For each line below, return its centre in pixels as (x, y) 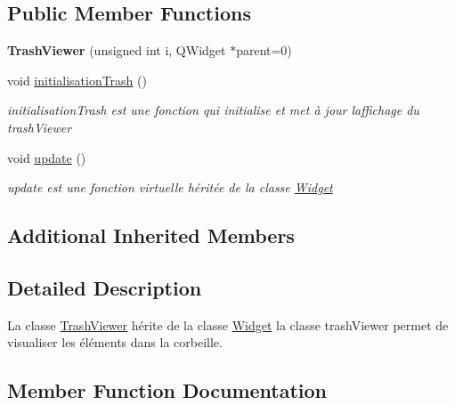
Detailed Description (105, 287)
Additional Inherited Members (151, 235)
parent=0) (264, 50)
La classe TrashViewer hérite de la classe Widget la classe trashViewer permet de (228, 324)
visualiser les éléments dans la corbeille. (115, 342)
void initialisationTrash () (77, 80)
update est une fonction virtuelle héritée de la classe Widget (170, 187)
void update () (47, 157)
